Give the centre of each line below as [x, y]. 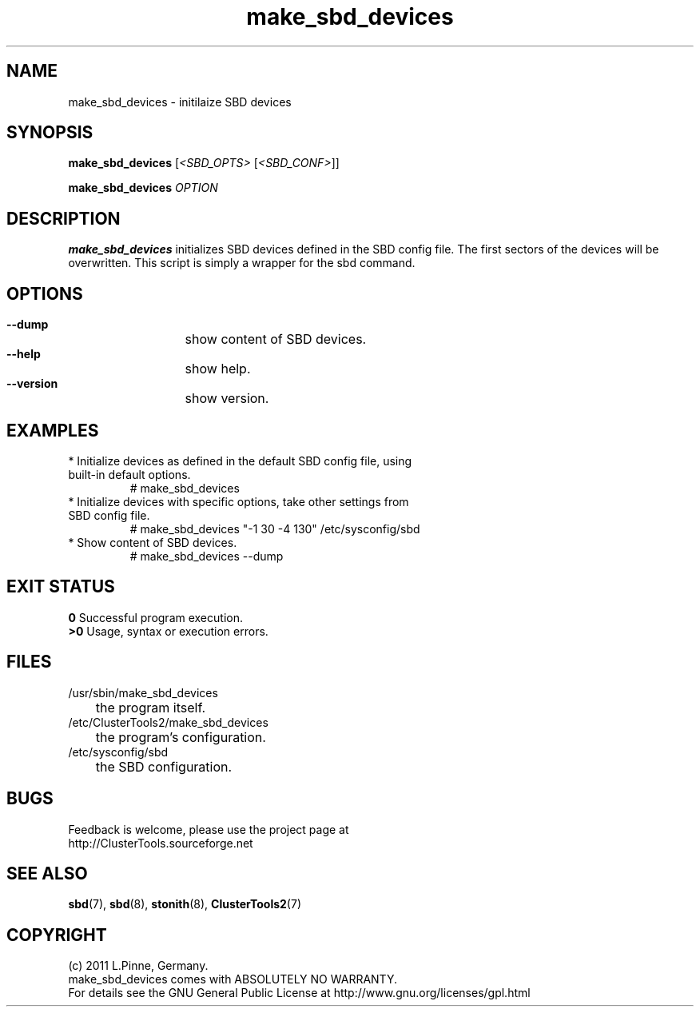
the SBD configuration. [164, 766]
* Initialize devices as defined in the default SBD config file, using [240, 461]
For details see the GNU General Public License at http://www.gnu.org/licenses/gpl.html [299, 993]
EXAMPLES [53, 430]
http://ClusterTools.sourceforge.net [161, 843]
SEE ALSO [47, 873]
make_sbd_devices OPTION [143, 188]
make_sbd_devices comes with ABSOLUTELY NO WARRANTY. [233, 979]
